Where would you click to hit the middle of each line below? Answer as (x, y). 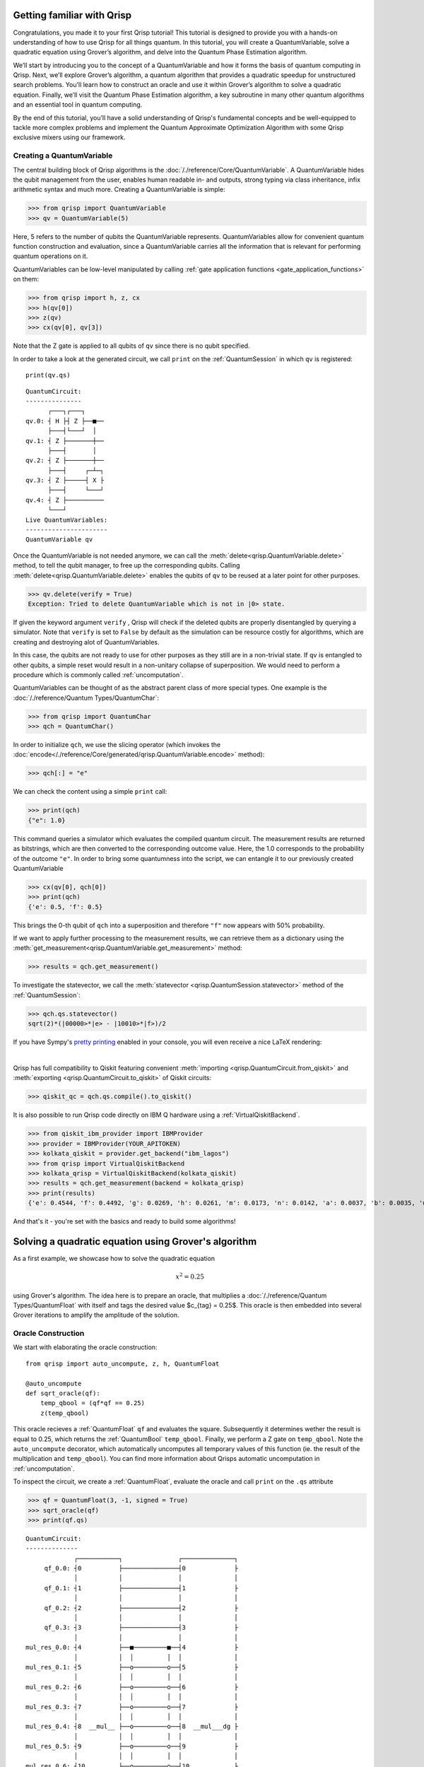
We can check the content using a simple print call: (90, 792)
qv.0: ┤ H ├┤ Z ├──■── (65, 421)
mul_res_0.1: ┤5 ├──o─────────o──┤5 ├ (132, 1667)
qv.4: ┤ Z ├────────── (65, 500)
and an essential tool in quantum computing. (78, 105)
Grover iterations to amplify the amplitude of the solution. (96, 1315)
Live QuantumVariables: (67, 520)
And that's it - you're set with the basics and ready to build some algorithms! (124, 1221)
